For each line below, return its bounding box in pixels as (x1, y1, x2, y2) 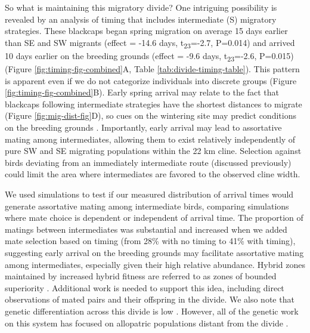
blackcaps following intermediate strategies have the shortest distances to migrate (5, 97, 302, 110)
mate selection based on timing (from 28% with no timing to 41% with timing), (5, 235, 296, 247)
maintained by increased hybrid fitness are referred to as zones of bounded (5, 270, 277, 282)
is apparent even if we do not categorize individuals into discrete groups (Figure (5, 74, 297, 87)
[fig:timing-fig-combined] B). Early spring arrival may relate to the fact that (5, 86, 279, 98)
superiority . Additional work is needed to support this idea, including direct (5, 281, 284, 294)
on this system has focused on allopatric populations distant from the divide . (5, 316, 289, 329)
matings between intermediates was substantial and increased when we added (5, 223, 287, 235)
